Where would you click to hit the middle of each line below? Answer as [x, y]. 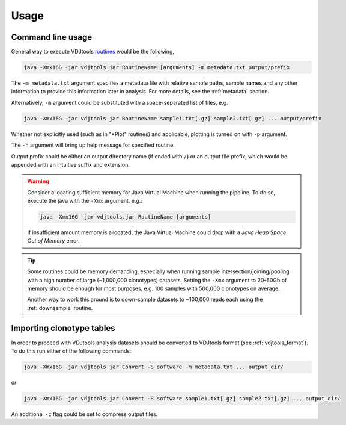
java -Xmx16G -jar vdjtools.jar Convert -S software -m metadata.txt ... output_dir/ [153, 367]
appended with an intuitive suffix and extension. [71, 164]
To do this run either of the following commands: [71, 351]
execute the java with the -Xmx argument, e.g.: [85, 201]
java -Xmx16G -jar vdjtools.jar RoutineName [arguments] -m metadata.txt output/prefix [157, 67]
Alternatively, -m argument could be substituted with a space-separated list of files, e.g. [120, 102]
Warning [38, 181]
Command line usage [52, 37]
